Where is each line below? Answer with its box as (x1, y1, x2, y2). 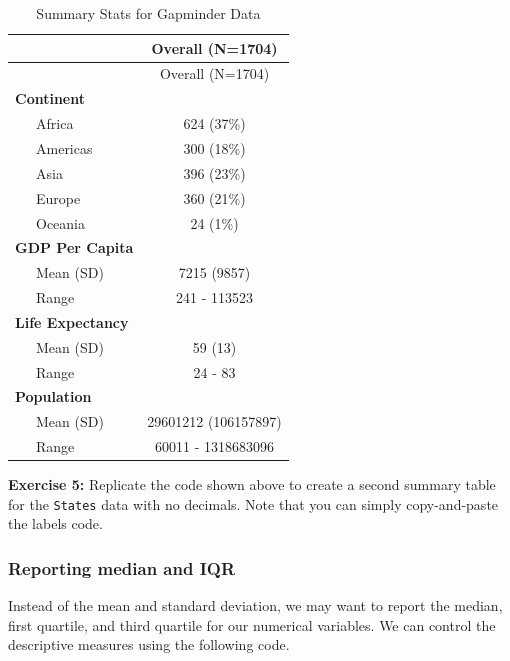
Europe (35, 187, 81, 208)
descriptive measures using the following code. (8, 634, 290, 655)
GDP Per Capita (15, 237, 134, 258)
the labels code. (8, 513, 103, 534)
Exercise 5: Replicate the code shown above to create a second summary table (8, 474, 496, 495)
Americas (35, 137, 93, 158)
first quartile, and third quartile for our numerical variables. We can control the (8, 614, 496, 635)
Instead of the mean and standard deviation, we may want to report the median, (8, 595, 503, 616)
